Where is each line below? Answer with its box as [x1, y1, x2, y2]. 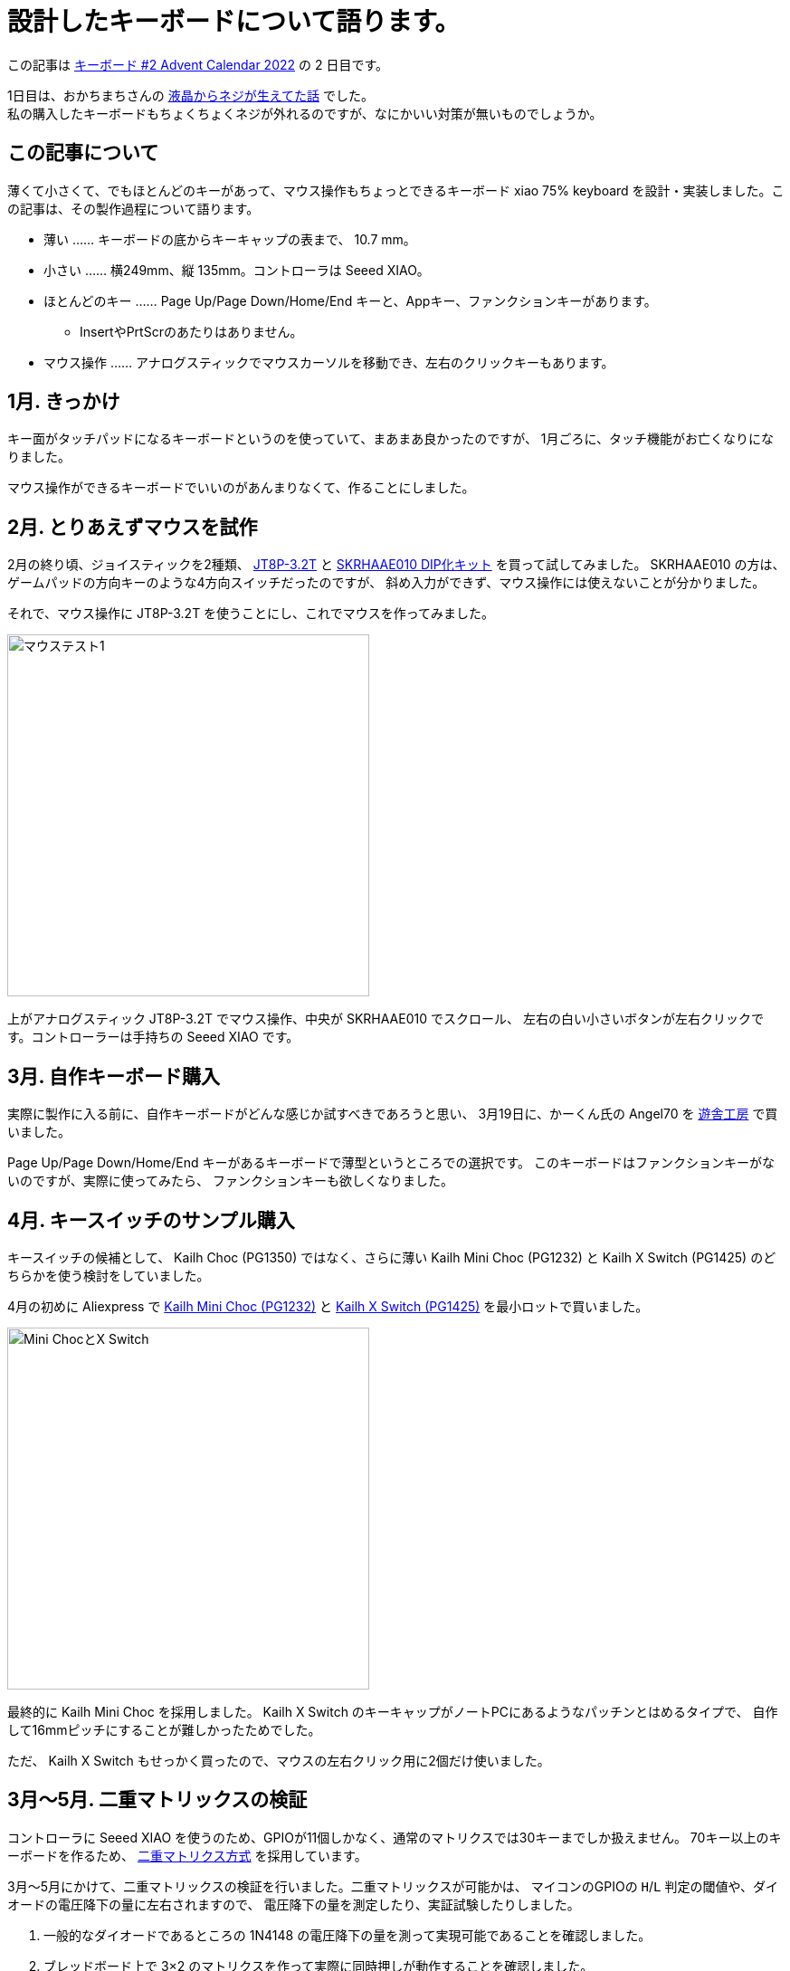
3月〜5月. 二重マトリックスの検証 [7, 1788, 308, 1812]
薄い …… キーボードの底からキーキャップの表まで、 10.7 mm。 [43, 231, 416, 247]
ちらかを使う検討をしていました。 [7, 1267, 210, 1283]
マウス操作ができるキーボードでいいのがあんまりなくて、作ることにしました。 [7, 480, 475, 496]
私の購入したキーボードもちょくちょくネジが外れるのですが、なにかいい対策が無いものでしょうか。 [7, 105, 603, 121]
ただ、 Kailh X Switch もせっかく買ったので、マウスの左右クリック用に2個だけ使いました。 [7, 1752, 550, 1768]
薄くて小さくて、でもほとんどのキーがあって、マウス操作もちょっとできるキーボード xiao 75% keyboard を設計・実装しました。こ [7, 182, 785, 198]
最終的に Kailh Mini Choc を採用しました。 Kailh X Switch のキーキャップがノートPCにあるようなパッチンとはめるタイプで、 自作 [7, 1703, 778, 1719]
